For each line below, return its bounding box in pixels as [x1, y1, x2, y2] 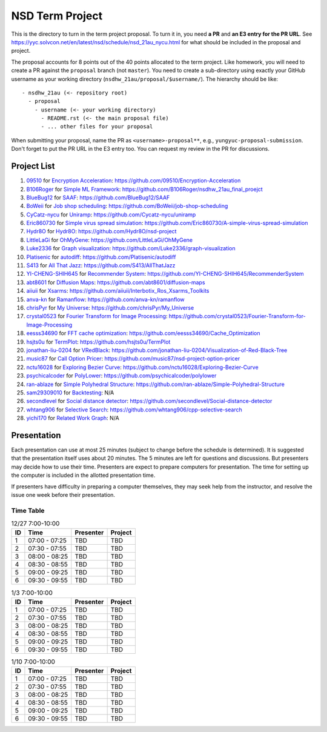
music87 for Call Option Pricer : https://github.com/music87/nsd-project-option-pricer [26, 355, 240, 362]
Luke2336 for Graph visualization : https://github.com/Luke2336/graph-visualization [26, 245, 236, 252]
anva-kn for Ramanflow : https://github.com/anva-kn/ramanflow [26, 296, 185, 303]
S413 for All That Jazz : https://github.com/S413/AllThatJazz [26, 262, 176, 269]
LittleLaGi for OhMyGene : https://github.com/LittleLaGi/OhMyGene [26, 236, 193, 244]
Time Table [11, 506, 45, 514]
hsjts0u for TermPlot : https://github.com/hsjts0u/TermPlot [26, 338, 171, 345]
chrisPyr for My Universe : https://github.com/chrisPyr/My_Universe [26, 304, 194, 311]
